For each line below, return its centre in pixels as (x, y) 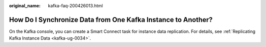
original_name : (25, 6)
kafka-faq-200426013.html (75, 6)
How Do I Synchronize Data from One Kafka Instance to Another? (111, 20)
